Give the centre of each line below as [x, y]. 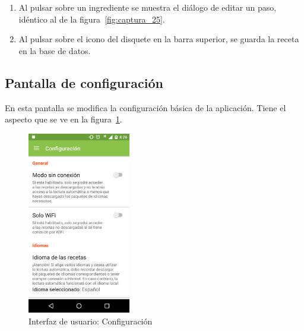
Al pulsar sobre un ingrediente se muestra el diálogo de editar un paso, [148, 7]
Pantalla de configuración [84, 82]
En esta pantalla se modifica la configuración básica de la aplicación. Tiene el [145, 107]
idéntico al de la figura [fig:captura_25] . [92, 19]
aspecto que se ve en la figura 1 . [64, 119]
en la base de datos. [55, 50]
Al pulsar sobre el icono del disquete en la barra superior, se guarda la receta [159, 39]
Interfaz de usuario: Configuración [91, 321]
